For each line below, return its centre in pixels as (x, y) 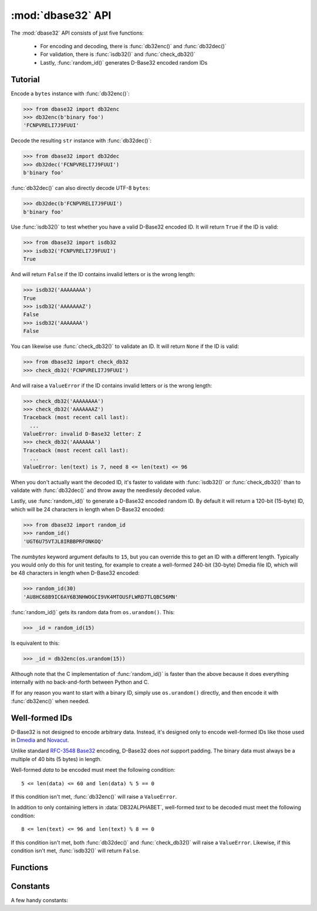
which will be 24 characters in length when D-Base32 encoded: (88, 509)
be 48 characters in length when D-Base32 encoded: (75, 573)
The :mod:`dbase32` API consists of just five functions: (77, 33)
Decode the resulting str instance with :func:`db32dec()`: (81, 140)
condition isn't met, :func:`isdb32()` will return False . (75, 850)
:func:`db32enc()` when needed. (50, 701)
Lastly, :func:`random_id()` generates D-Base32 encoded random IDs (124, 62)
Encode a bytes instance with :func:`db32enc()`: (70, 93)
